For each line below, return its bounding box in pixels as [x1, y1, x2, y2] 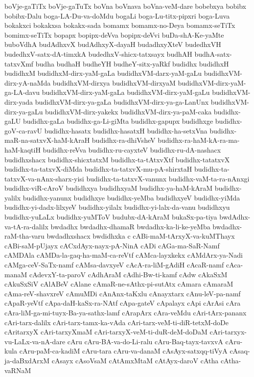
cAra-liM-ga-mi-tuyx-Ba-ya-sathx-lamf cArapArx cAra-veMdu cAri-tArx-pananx [4, 308, 247, 317]
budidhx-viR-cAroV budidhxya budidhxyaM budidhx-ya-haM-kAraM [4, 183, 213, 193]
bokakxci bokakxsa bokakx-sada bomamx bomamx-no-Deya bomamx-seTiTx [4, 20, 235, 30]
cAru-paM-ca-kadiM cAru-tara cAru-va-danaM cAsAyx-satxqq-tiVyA [19, 346, 228, 356]
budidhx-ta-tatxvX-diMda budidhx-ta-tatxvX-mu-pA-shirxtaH [4, 164, 192, 174]
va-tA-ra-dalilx [4, 221, 48, 231]
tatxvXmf [4, 58, 34, 68]
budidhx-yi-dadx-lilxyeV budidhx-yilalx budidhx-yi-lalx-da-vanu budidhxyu [4, 202, 230, 212]
